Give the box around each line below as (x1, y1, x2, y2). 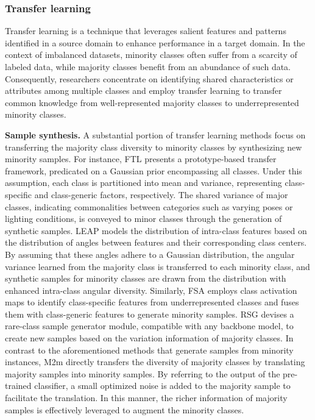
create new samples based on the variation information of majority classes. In (5, 332, 294, 344)
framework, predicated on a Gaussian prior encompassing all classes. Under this (5, 164, 302, 177)
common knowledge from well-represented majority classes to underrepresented (5, 96, 299, 109)
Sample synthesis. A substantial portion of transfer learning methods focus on (5, 128, 306, 141)
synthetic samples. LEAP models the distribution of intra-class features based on (5, 224, 307, 237)
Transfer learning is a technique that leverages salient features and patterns (5, 24, 286, 37)
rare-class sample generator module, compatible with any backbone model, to (5, 319, 294, 332)
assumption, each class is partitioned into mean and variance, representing (5, 176, 282, 189)
